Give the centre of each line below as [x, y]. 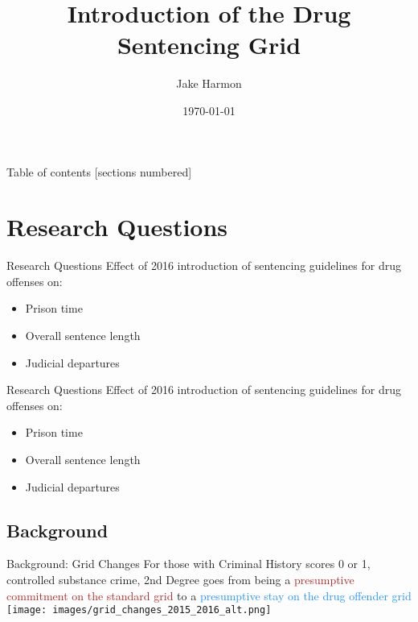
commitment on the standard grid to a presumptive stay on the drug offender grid [209, 595]
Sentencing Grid [209, 45]
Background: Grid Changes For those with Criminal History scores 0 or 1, [189, 564]
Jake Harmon [209, 83]
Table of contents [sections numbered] [99, 171]
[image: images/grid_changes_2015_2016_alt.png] [139, 610]
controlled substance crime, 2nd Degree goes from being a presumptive [180, 579]
